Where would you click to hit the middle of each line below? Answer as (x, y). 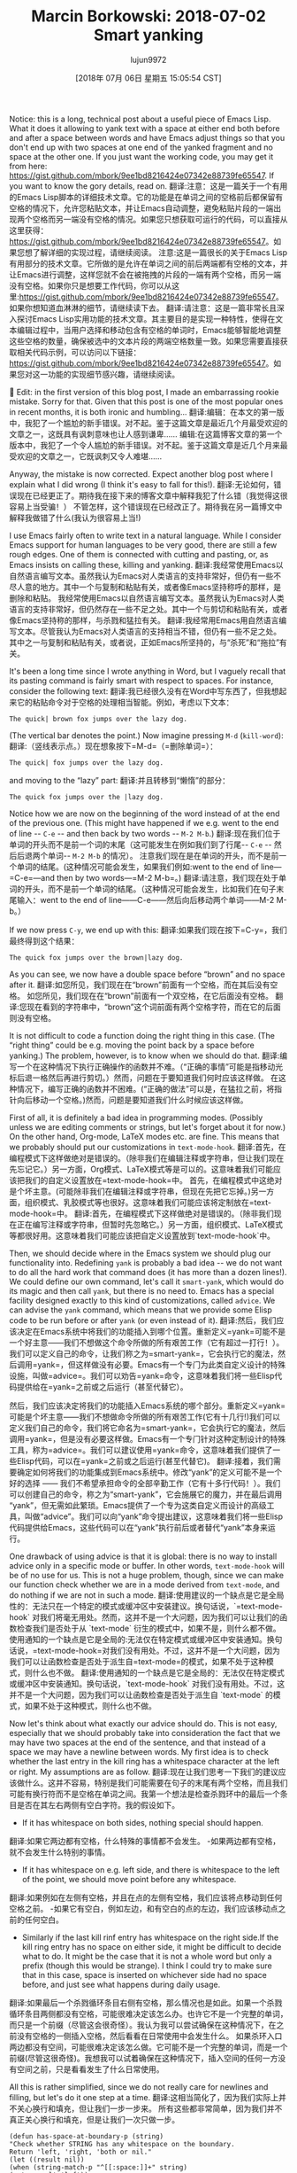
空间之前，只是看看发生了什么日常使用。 (90, 2069)
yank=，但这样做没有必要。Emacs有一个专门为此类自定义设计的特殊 (162, 1364)
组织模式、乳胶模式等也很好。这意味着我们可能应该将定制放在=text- (148, 1202)
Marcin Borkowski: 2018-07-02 (148, 16)
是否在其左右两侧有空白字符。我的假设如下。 (98, 1804)
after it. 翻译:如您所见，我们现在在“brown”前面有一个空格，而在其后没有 (140, 985)
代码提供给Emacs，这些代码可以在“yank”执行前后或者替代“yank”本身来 (138, 1527)
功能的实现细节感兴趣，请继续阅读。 (113, 374)
